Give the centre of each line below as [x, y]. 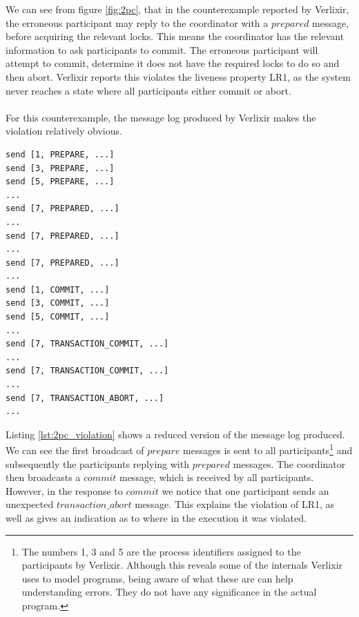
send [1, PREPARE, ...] [60, 154]
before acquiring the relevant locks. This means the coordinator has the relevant [175, 36]
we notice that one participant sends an [245, 490]
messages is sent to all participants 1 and [268, 449]
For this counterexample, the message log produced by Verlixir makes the [161, 117]
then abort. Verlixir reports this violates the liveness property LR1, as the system [178, 76]
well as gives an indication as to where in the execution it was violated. [156, 518]
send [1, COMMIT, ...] [58, 290]
